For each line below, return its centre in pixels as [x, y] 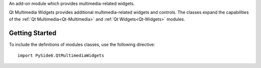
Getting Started [33, 33]
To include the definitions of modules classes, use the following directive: [82, 44]
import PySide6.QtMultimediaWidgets [61, 56]
